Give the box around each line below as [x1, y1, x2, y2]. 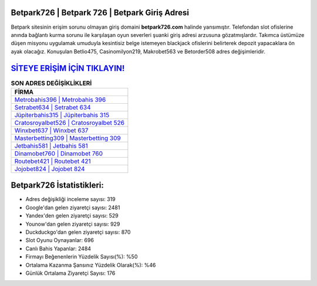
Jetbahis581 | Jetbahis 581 [14, 141, 88, 149]
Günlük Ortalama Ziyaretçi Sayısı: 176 [25, 270, 116, 277]
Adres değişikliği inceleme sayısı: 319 [25, 196, 116, 203]
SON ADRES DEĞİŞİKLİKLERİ [11, 79, 92, 87]
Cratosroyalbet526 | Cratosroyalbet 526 [14, 118, 124, 127]
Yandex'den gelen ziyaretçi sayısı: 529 [25, 212, 119, 219]
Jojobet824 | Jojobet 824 [14, 165, 85, 173]
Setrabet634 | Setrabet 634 [14, 103, 91, 111]
